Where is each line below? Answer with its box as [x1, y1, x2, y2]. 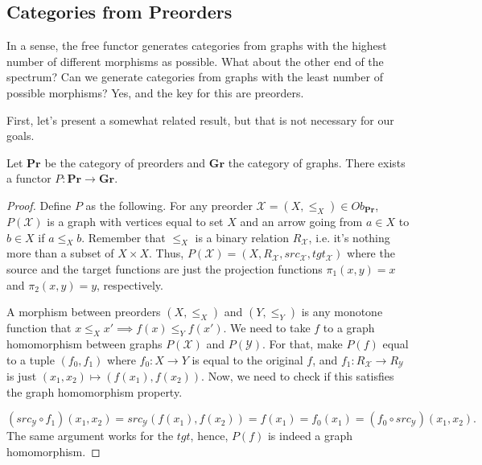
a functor [6, 170, 51, 187]
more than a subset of [6, 245, 114, 261]
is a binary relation [195, 228, 289, 245]
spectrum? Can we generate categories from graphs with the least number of [6, 68, 383, 85]
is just [6, 367, 37, 384]
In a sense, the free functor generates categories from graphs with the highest [6, 37, 387, 54]
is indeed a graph [267, 427, 353, 444]
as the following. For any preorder [85, 196, 253, 213]
